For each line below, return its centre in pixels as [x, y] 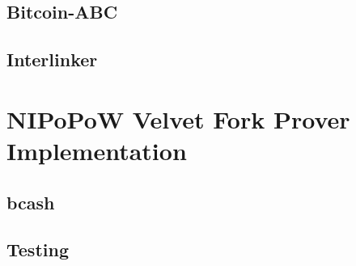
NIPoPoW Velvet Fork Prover [178, 118]
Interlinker [52, 59]
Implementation [97, 150]
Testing [38, 249]
